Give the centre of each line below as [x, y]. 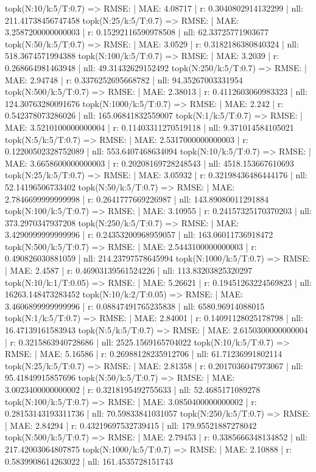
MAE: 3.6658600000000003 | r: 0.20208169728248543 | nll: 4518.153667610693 [149, 163]
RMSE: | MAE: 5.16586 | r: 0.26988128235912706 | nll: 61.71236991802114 [144, 354]
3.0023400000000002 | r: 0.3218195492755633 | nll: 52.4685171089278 [133, 389]
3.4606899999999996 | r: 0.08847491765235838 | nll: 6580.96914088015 [135, 306]
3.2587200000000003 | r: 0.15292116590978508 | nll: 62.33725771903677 [137, 32]
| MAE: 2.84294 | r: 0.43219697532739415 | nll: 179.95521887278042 [131, 425]
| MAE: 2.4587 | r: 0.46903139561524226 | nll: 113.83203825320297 [129, 270]
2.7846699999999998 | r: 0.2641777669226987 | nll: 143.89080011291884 [137, 199]
